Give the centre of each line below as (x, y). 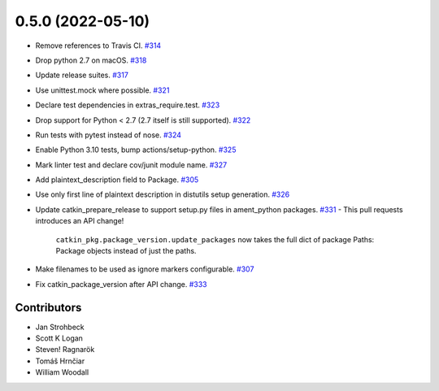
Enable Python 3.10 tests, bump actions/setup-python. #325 (136, 150)
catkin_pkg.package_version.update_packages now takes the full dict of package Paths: (215, 239)
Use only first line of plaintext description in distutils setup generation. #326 (163, 194)
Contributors (48, 308)
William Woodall (62, 372)
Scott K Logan (59, 338)
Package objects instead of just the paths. (126, 251)
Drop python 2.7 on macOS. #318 (91, 60)
